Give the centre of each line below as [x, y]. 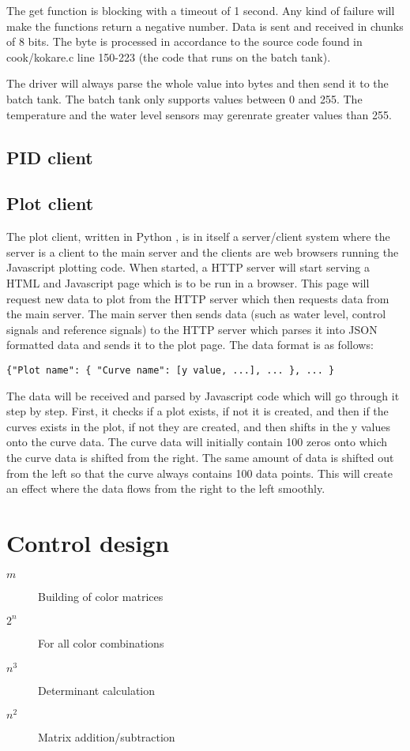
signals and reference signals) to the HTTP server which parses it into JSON [192, 329]
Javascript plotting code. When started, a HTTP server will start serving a [188, 267]
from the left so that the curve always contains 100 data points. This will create [199, 473]
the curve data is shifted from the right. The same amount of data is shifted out [200, 457]
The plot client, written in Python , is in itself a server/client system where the [198, 237]
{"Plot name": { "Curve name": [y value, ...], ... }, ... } [171, 370]
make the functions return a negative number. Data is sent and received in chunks [205, 26]
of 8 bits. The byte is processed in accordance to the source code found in [184, 41]
